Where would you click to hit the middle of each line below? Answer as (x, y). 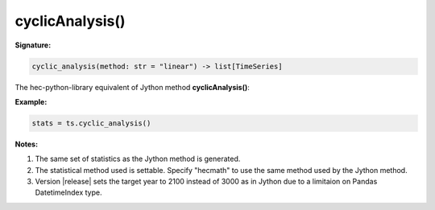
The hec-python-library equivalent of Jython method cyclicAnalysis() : (132, 87)
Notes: (27, 144)
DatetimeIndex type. (68, 192)
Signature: (33, 45)
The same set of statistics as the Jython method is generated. (138, 159)
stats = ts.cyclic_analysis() (91, 123)
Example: (31, 101)
